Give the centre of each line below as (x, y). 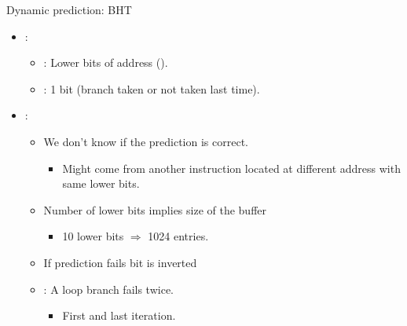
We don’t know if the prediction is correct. (146, 141)
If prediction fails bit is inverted (120, 262)
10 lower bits (93, 236)
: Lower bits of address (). (106, 62)
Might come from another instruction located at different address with (231, 168)
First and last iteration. (119, 315)
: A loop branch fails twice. (108, 289)
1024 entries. (178, 236)
